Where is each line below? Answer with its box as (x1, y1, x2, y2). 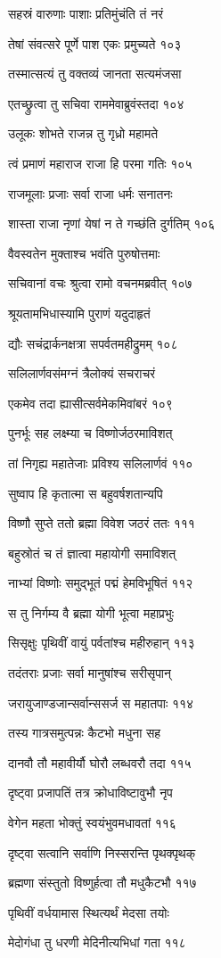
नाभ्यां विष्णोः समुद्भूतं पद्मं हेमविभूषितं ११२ (8, 574, 193, 592)
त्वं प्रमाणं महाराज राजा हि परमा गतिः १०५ (8, 153, 192, 172)
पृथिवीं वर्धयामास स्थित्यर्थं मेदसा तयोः (8, 903, 169, 921)
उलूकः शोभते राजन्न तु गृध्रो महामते (8, 124, 159, 143)
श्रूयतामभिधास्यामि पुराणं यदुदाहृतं (8, 303, 151, 322)
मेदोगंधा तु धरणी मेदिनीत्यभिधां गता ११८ (8, 933, 186, 952)
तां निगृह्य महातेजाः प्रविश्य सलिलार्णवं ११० (8, 453, 193, 472)
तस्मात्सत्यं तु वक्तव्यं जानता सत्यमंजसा (8, 64, 182, 83)
